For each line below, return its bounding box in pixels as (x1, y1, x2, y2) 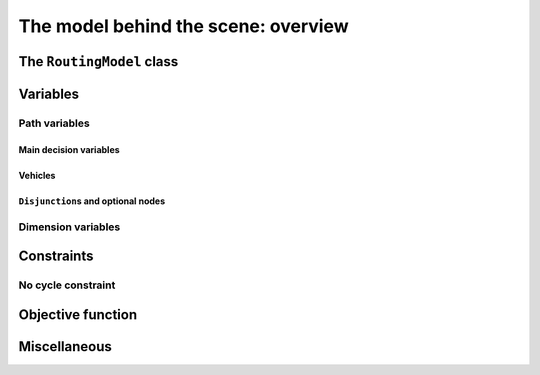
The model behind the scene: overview (18, 15, 349, 37)
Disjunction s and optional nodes (18, 195, 166, 207)
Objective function (18, 306, 138, 323)
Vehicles (18, 169, 56, 181)
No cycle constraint (18, 278, 116, 292)
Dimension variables (18, 220, 121, 234)
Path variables (18, 116, 90, 130)
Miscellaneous (18, 338, 112, 355)
